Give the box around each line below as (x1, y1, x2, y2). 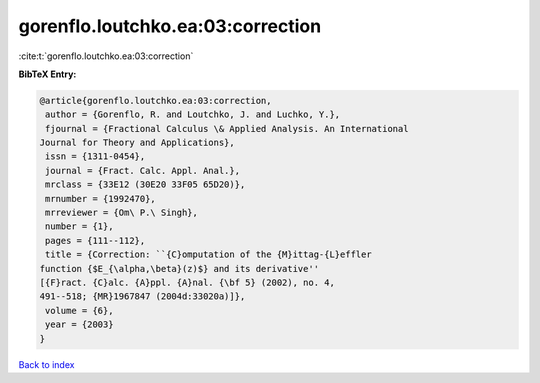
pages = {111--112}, (45, 235, 146, 246)
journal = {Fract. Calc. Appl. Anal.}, (45, 165, 240, 176)
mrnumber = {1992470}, (45, 193, 157, 204)
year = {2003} (45, 319, 114, 330)
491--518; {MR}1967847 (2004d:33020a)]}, (39, 291, 246, 302)
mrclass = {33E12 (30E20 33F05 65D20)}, (45, 179, 246, 190)
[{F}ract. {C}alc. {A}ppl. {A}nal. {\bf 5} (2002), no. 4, (39, 277, 335, 288)
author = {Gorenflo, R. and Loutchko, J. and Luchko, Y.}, (45, 109, 341, 120)
